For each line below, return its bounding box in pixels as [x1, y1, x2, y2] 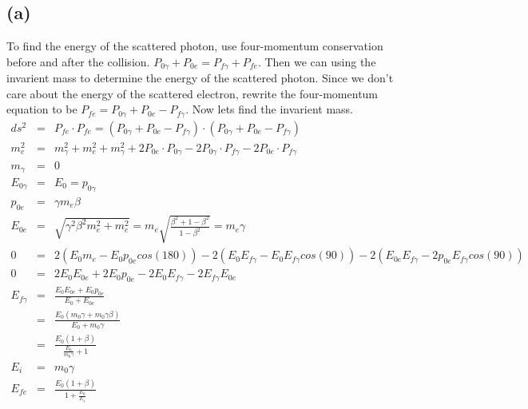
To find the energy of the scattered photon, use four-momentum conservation [6, 38, 383, 54]
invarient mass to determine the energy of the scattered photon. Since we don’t [6, 69, 394, 86]
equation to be [6, 101, 77, 117]
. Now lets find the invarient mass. [185, 101, 353, 117]
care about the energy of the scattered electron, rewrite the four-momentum [6, 85, 379, 101]
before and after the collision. [6, 53, 150, 69]
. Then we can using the [257, 53, 376, 69]
